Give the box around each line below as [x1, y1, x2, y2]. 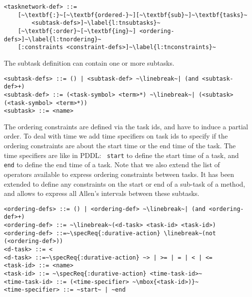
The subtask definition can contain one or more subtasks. [4, 57, 174, 68]
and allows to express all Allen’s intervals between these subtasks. [4, 188, 200, 198]
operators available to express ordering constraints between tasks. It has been [4, 169, 235, 179]
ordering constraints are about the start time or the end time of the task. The [4, 140, 236, 150]
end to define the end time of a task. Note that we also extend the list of [4, 159, 220, 170]
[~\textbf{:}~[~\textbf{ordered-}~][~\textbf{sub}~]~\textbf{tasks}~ [17, 11, 248, 18]
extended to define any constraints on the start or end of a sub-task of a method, [4, 178, 245, 189]
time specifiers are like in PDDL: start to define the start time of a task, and [4, 150, 239, 160]
